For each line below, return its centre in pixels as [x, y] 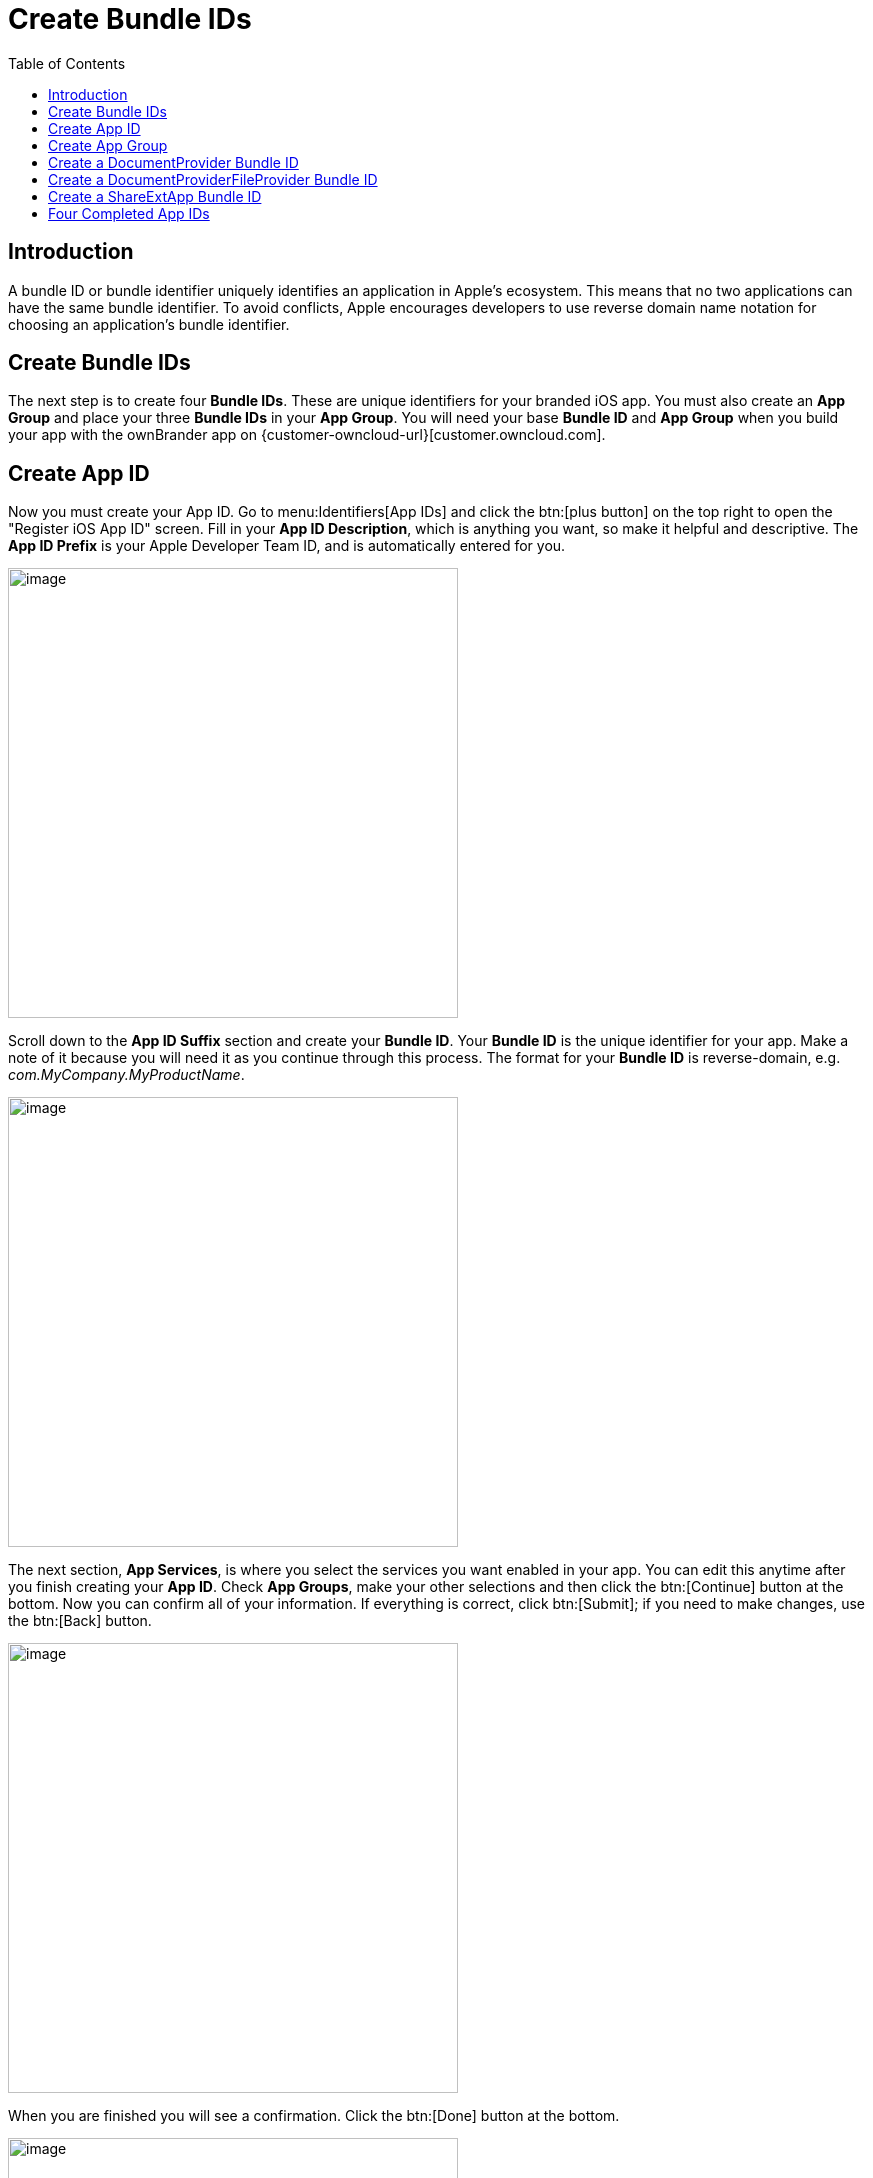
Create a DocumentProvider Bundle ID [173, 162]
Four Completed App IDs [129, 213]
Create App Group [108, 145]
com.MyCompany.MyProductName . [126, 1075]
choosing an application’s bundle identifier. [149, 324]
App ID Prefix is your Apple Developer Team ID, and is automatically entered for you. [287, 546]
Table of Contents [67, 63]
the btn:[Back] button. [80, 1621]
